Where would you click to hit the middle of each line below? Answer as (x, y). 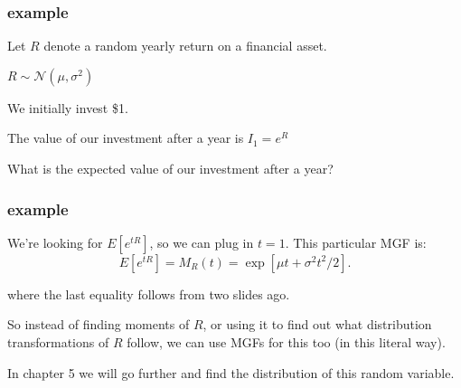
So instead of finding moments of (99, 324)
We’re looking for (55, 242)
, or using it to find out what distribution (317, 324)
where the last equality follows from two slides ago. (149, 293)
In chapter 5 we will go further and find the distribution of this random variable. (231, 372)
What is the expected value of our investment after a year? (170, 168)
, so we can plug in (202, 242)
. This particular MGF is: (356, 242)
